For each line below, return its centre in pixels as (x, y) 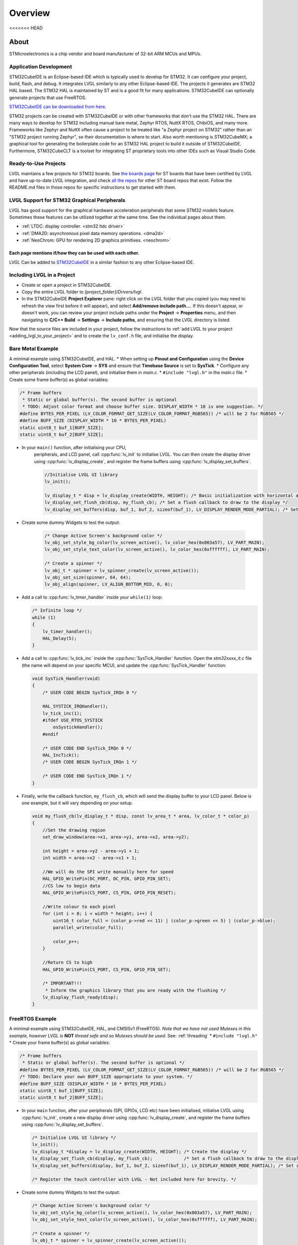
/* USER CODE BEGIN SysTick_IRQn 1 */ (90, 762)
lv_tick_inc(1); (62, 713)
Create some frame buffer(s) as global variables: (59, 379)
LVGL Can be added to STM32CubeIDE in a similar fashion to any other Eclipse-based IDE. (102, 262)
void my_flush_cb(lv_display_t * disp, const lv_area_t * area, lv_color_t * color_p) (141, 816)
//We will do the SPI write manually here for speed (108, 872)
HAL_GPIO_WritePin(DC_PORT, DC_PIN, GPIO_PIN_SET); (107, 879)
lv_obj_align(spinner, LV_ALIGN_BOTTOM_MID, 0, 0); (109, 584)
